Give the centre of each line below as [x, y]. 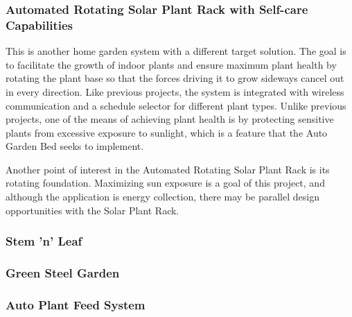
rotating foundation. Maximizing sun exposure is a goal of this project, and [165, 183]
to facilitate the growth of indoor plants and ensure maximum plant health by [171, 64]
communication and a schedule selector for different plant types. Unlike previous [176, 105]
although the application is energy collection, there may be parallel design [162, 197]
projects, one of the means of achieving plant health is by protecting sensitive [170, 119]
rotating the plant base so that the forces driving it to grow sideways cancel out [175, 78]
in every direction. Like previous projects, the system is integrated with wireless [175, 91]
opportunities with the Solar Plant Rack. [93, 210]
